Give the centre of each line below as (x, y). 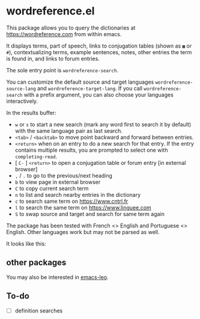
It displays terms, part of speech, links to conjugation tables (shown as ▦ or (99, 46)
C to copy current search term (52, 188)
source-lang (21, 88)
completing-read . (36, 156)
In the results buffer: (31, 113)
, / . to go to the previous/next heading (64, 175)
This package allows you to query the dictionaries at (71, 28)
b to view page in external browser (58, 182)
